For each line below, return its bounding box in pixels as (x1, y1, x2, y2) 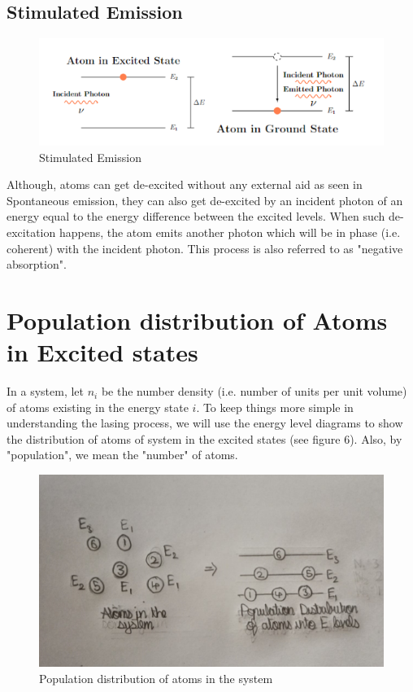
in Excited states (7, 335, 198, 369)
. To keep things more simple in (196, 398, 354, 415)
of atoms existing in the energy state (7, 398, 189, 415)
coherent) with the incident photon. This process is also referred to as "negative (7, 239, 403, 256)
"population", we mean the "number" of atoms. (7, 446, 238, 463)
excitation (7, 223, 56, 240)
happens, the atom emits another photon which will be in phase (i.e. (59, 223, 401, 240)
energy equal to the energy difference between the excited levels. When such (7, 208, 385, 225)
